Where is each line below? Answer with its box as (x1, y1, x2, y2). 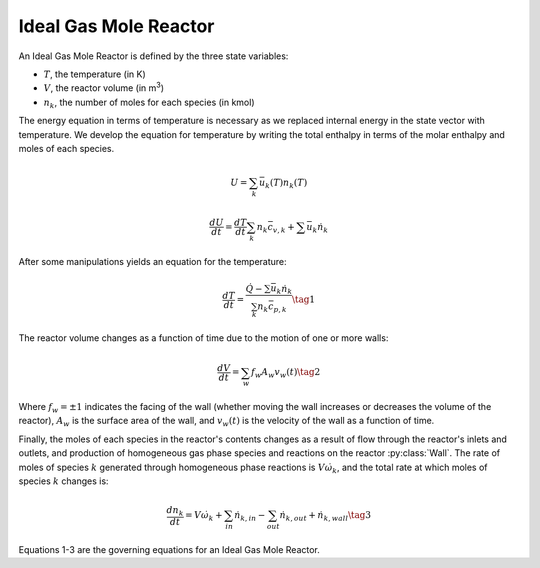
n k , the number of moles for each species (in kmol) (43, 96, 255, 110)
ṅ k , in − (233, 510, 266, 523)
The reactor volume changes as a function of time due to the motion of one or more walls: (18, 332, 389, 344)
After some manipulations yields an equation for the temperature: (18, 255, 287, 267)
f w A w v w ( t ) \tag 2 (251, 366, 321, 380)
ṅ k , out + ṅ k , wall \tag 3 (279, 510, 372, 523)
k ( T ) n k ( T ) (265, 177, 308, 190)
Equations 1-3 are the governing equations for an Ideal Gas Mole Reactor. (18, 543, 320, 555)
